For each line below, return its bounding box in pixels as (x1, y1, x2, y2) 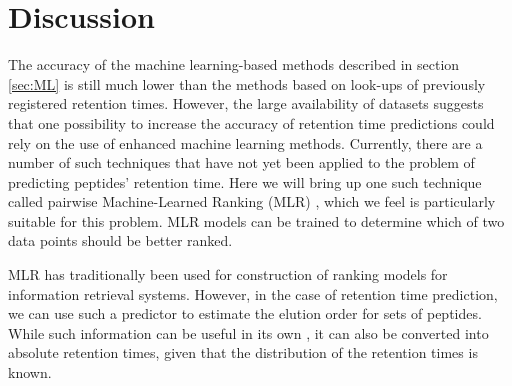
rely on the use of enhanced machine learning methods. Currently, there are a (8, 132, 483, 153)
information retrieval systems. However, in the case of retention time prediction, (8, 283, 498, 304)
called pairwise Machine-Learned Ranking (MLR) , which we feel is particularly (8, 191, 496, 212)
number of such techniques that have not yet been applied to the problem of (8, 152, 475, 173)
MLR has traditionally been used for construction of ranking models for (8, 264, 448, 285)
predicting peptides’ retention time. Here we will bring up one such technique (8, 171, 482, 192)
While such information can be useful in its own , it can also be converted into (8, 322, 489, 343)
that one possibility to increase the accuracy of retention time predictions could (8, 112, 495, 133)
